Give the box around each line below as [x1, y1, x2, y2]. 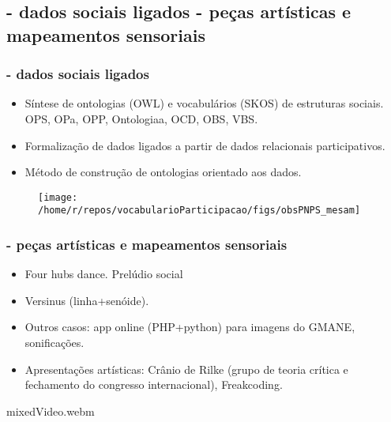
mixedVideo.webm [6, 402, 95, 419]
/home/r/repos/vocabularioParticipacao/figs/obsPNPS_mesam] [38, 205, 361, 217]
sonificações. [24, 334, 85, 351]
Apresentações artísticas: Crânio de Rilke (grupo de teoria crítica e [24, 360, 348, 377]
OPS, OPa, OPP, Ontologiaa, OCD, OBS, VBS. [24, 110, 258, 126]
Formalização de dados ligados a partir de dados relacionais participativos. [24, 137, 385, 153]
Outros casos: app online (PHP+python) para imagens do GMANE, [24, 318, 355, 335]
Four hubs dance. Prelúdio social [24, 266, 183, 282]
